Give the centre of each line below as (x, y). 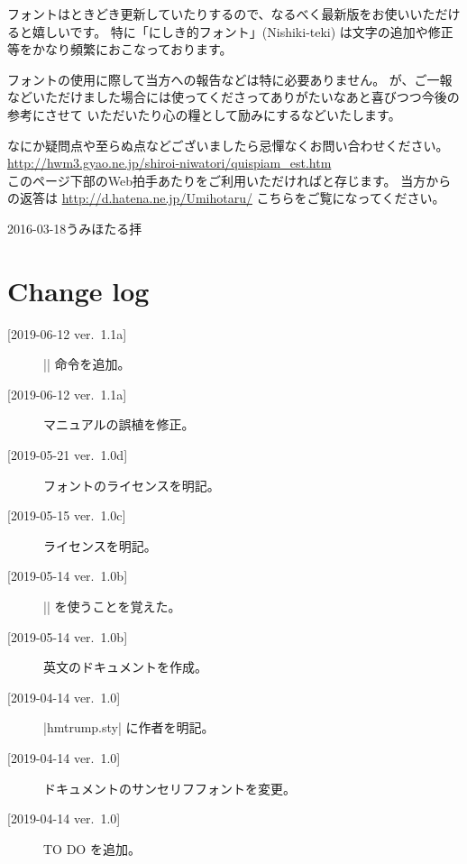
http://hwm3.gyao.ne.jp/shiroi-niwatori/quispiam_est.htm (169, 163)
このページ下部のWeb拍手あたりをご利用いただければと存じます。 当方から (229, 180)
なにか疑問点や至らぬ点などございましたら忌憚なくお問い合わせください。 (228, 145)
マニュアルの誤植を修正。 (119, 424)
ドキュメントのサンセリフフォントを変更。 (169, 788)
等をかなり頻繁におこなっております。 (120, 49)
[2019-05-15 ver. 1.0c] (67, 515)
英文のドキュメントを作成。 (125, 667)
